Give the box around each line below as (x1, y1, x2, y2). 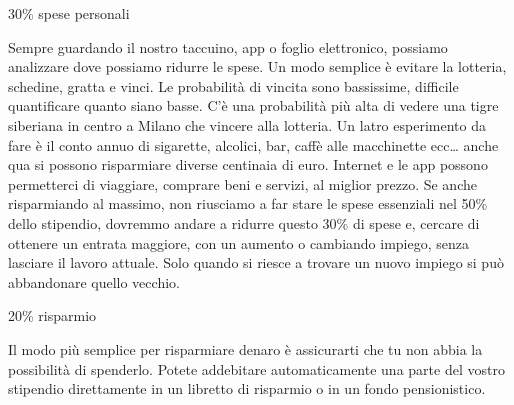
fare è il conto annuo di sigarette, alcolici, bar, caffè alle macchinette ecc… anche (8, 134, 499, 155)
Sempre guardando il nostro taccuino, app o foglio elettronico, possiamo (8, 36, 448, 57)
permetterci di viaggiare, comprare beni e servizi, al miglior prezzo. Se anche (8, 173, 477, 194)
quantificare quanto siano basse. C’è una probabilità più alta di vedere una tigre (8, 95, 499, 116)
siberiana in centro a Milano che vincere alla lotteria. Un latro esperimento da (8, 114, 486, 135)
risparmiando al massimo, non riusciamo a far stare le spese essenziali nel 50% (8, 193, 488, 214)
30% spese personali (8, 3, 130, 23)
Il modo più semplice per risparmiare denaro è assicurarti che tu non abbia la (8, 338, 483, 359)
